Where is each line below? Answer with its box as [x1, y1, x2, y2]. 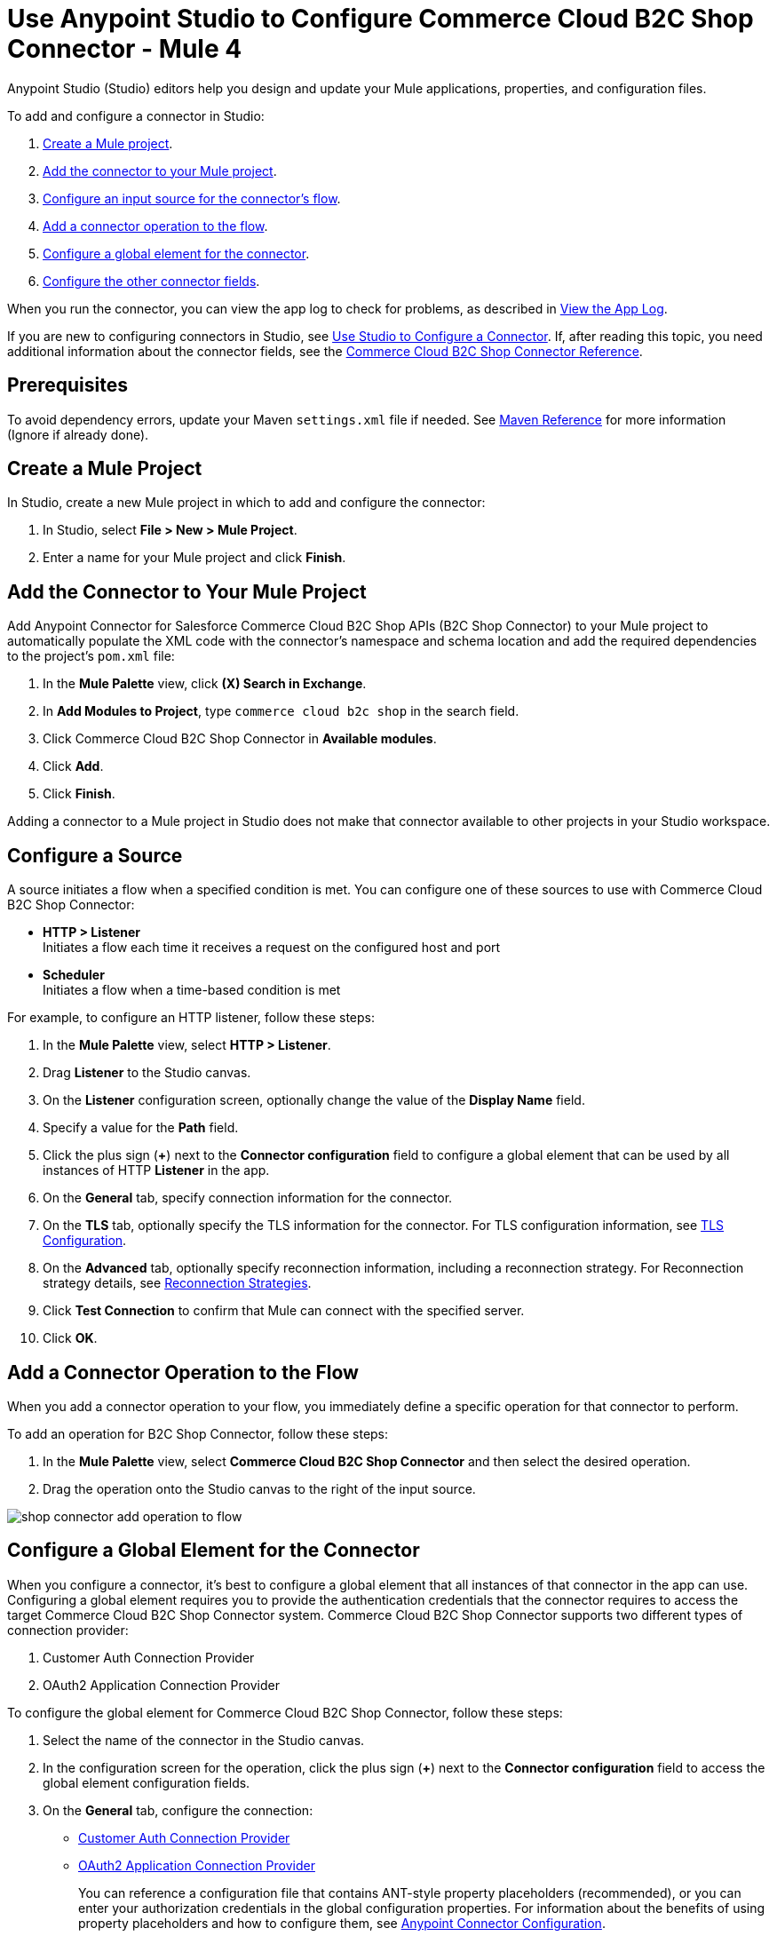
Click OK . [43, 1330, 98, 1346]
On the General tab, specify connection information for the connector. [43, 1190, 453, 1206]
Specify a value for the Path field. [43, 1120, 239, 1136]
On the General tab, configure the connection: [43, 1802, 313, 1818]
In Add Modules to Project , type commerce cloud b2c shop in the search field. [43, 703, 519, 719]
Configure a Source [7, 844, 183, 867]
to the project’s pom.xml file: [7, 648, 175, 664]
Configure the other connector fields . [43, 273, 260, 289]
